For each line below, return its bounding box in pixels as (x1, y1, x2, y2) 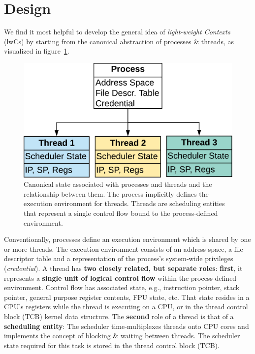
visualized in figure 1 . (4, 46, 69, 56)
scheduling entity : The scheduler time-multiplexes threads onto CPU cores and (4, 321, 249, 331)
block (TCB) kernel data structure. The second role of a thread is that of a (4, 311, 234, 321)
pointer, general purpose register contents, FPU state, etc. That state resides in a (4, 292, 250, 302)
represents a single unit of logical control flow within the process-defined (4, 272, 237, 283)
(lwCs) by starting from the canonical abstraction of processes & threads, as (4, 36, 234, 46)
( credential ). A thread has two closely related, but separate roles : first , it (4, 263, 243, 273)
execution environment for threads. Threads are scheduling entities (24, 198, 225, 208)
